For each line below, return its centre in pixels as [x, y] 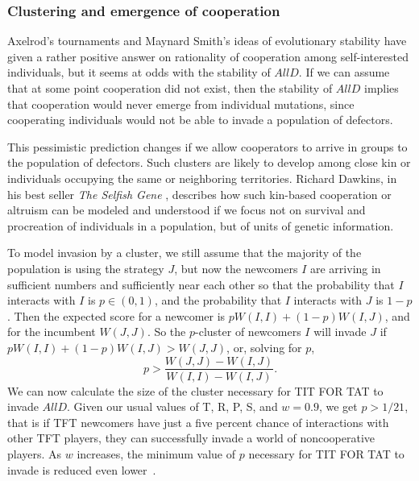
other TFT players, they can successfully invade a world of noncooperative [191, 438]
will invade [340, 332]
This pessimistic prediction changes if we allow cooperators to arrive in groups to [207, 146]
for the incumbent [52, 332]
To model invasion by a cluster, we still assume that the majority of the [185, 253]
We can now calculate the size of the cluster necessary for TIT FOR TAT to [195, 390]
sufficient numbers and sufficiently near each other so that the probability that [201, 284]
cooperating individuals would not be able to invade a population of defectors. [200, 120]
